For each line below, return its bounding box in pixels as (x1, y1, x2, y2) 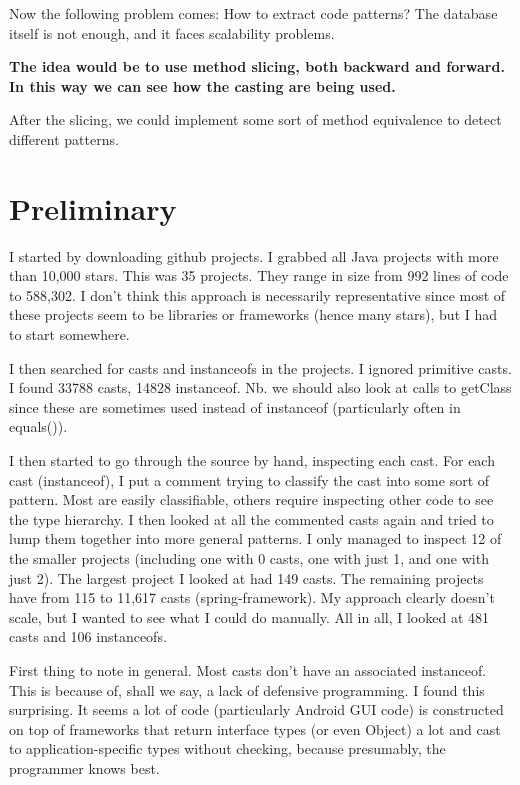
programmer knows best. (9, 757, 160, 778)
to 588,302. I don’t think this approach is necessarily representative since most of (9, 284, 506, 305)
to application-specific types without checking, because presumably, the (9, 738, 446, 759)
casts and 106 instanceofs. (9, 626, 167, 647)
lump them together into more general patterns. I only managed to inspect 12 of (9, 528, 502, 549)
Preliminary (9, 187, 177, 228)
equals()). (9, 416, 68, 437)
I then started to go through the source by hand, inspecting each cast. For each (9, 450, 495, 471)
